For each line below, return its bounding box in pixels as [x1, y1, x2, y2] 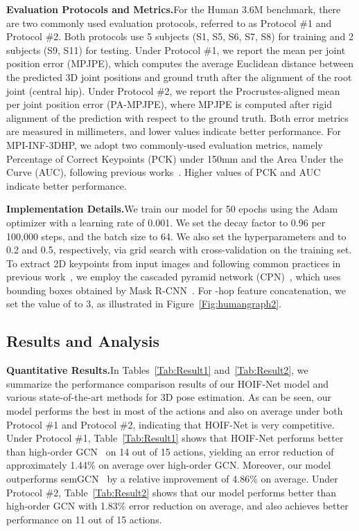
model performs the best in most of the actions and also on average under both [6, 404, 343, 418]
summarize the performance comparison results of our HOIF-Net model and [6, 376, 329, 390]
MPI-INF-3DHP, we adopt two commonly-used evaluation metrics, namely [6, 137, 323, 152]
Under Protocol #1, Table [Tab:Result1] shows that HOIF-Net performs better [6, 431, 344, 445]
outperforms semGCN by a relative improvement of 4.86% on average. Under [6, 471, 338, 486]
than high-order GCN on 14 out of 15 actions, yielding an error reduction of [6, 444, 334, 458]
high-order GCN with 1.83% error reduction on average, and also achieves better [6, 498, 349, 513]
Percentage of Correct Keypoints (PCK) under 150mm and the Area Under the [6, 151, 344, 165]
